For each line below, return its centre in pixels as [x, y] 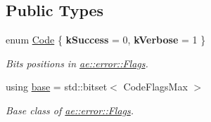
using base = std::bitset [57, 87]
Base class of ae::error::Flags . [70, 110]
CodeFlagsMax [155, 87]
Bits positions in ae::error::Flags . [77, 63]
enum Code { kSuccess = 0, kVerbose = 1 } [106, 40]
